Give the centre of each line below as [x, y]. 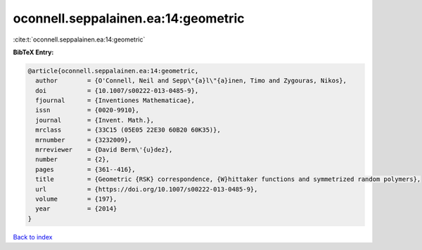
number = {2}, [73, 160]
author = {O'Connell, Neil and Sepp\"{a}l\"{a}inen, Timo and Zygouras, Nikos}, [191, 81]
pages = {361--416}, [86, 169]
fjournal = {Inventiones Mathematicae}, [115, 101]
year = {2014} [76, 209]
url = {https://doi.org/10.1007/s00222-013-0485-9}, [147, 189]
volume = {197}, [76, 199]
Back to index [33, 237]
